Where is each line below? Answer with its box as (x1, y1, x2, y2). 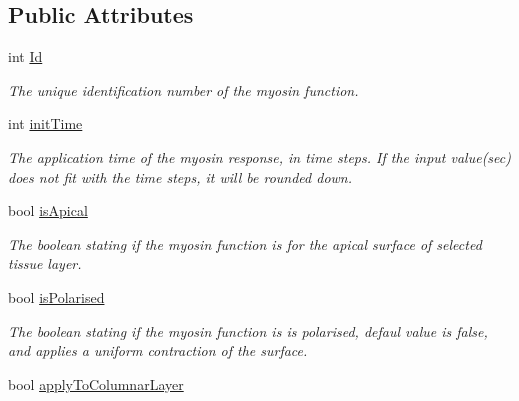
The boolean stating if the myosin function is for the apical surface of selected (8, 233, 482, 254)
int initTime (8, 113, 83, 134)
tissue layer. (8, 253, 82, 274)
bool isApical (8, 200, 88, 221)
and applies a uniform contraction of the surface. (8, 340, 308, 361)
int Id (8, 46, 43, 67)
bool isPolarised (8, 286, 105, 307)
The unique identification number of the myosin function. (8, 79, 359, 100)
